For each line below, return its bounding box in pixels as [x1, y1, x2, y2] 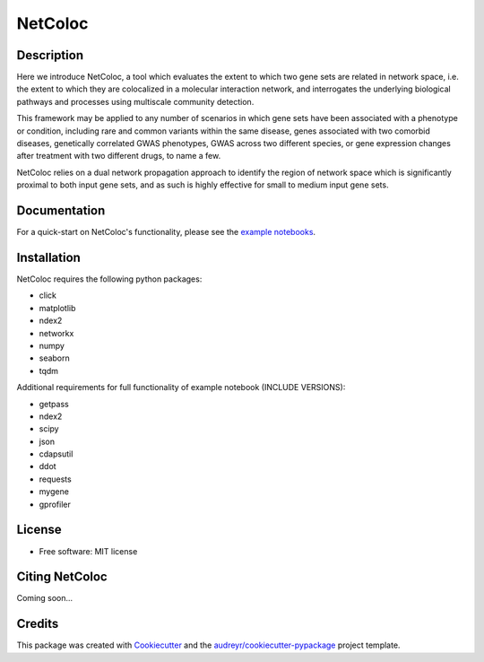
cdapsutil [39, 449, 73, 459]
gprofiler [39, 499, 71, 510]
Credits [16, 616, 59, 632]
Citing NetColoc [16, 570, 108, 585]
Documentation [16, 203, 106, 218]
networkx [39, 327, 74, 338]
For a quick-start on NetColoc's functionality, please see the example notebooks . [16, 227, 316, 238]
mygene [39, 486, 69, 497]
